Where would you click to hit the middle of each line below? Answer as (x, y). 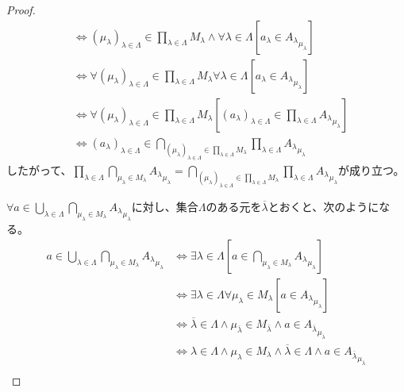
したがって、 (39, 169)
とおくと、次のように (323, 206)
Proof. (21, 10)
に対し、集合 (165, 206)
